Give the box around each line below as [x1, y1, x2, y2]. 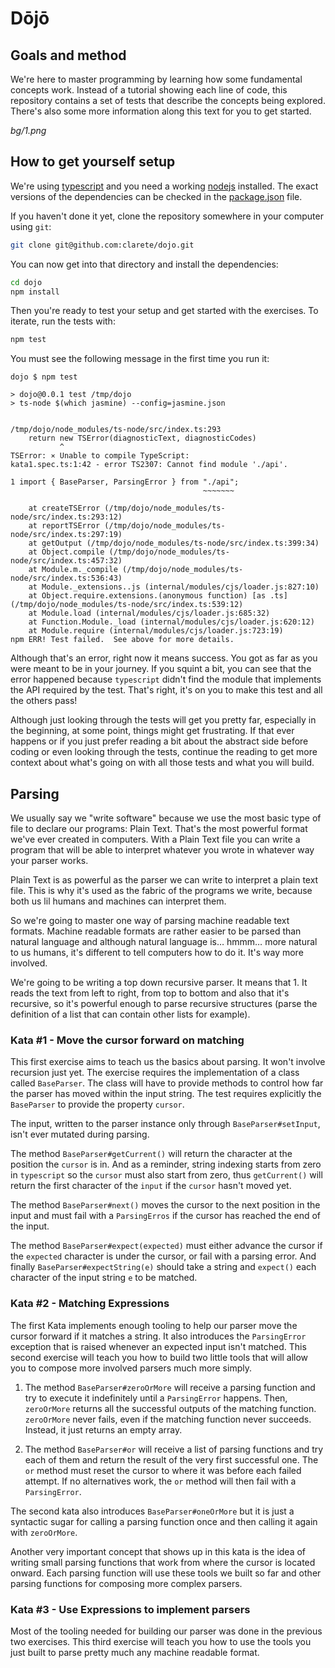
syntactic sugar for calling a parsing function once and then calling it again [10, 1515, 318, 1527]
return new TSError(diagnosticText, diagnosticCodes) [28, 433, 257, 444]
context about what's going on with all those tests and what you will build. [10, 757, 315, 769]
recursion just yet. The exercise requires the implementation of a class [10, 1067, 300, 1079]
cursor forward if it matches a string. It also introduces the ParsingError [10, 1330, 307, 1342]
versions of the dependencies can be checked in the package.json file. [10, 190, 303, 202]
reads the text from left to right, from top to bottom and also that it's [10, 987, 290, 999]
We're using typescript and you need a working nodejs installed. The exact [10, 180, 319, 192]
